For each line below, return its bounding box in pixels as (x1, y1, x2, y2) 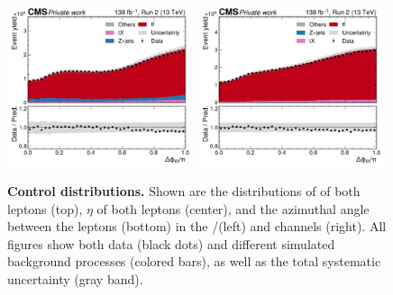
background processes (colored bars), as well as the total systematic (7, 252, 381, 271)
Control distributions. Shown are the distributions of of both (7, 182, 361, 201)
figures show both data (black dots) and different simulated (7, 234, 335, 253)
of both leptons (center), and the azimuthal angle (96, 199, 370, 218)
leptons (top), (7, 199, 83, 218)
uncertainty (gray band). (7, 270, 143, 289)
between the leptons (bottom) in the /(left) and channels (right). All (7, 217, 387, 236)
